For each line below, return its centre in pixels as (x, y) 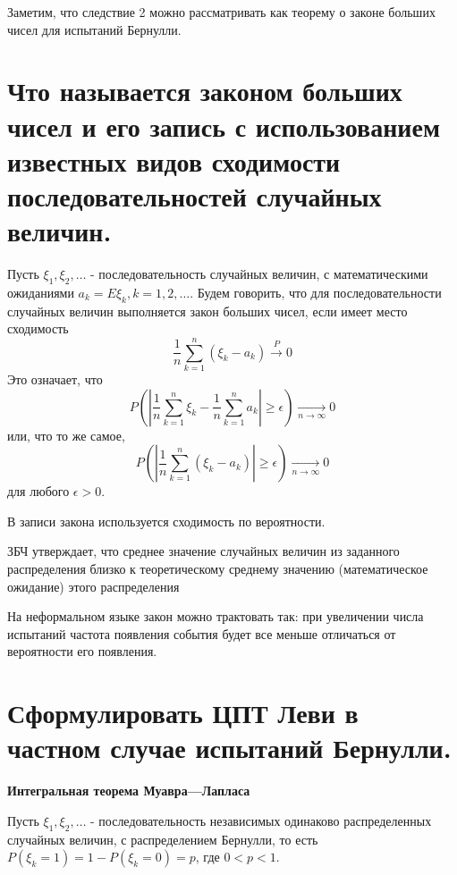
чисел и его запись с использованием (224, 126)
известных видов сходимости (174, 160)
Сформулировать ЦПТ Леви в (183, 713)
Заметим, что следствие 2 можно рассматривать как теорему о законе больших (221, 12)
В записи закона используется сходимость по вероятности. (166, 521)
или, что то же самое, (66, 435)
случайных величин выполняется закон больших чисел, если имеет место (207, 311)
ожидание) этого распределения (93, 586)
